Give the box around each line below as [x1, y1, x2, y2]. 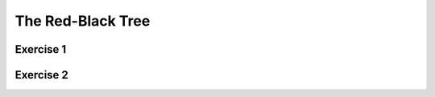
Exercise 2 [14, 68, 68, 82]
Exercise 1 [14, 42, 67, 56]
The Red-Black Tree [14, 12, 151, 30]
